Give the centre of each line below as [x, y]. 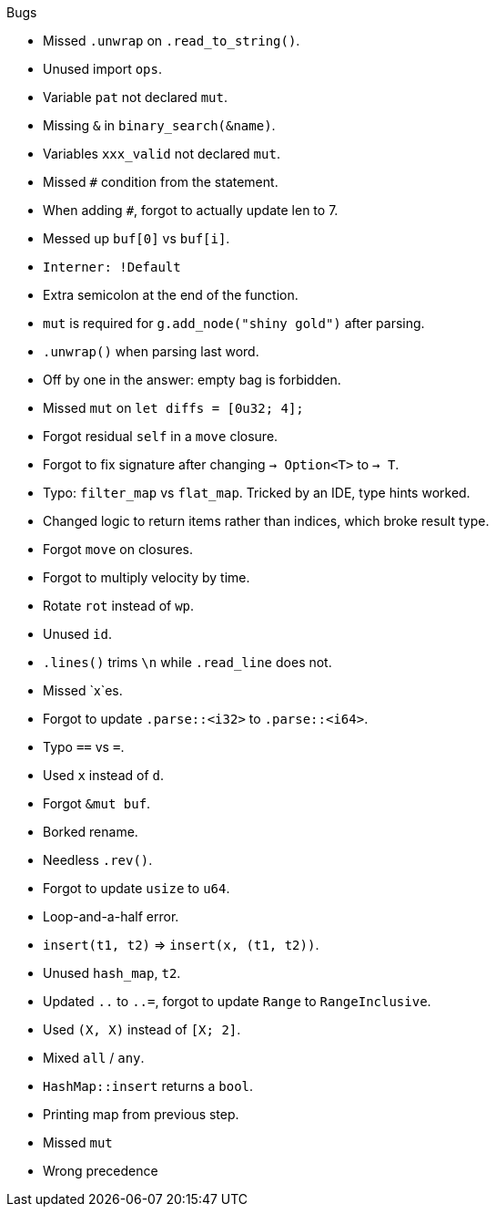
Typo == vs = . [84, 747]
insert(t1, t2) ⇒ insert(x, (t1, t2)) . [181, 945]
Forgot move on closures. [118, 549]
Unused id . [77, 634]
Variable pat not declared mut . [135, 97]
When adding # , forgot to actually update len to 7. [191, 210]
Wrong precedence [101, 1171]
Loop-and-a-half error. [111, 916]
